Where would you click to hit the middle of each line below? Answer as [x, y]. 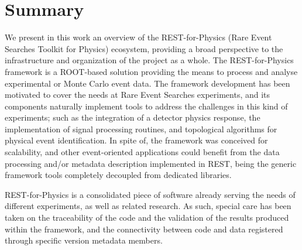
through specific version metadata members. [84, 240]
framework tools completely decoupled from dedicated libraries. [118, 175]
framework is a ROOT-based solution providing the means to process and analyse [151, 71]
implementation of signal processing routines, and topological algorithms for [141, 129]
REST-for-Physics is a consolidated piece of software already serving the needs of [150, 194]
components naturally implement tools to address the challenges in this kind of [146, 106]
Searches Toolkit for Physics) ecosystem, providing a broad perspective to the [144, 48]
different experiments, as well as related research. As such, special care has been [148, 206]
